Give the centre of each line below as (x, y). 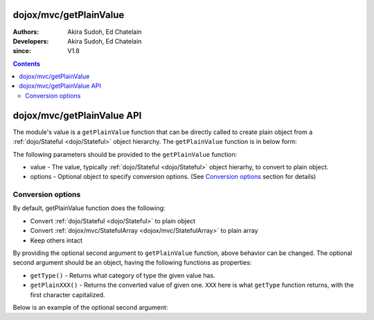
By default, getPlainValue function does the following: (89, 208)
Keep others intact (56, 240)
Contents (27, 64)
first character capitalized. (68, 294)
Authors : (26, 32)
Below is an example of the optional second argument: (90, 307)
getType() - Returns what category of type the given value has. (123, 275)
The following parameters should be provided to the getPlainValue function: (125, 154)
